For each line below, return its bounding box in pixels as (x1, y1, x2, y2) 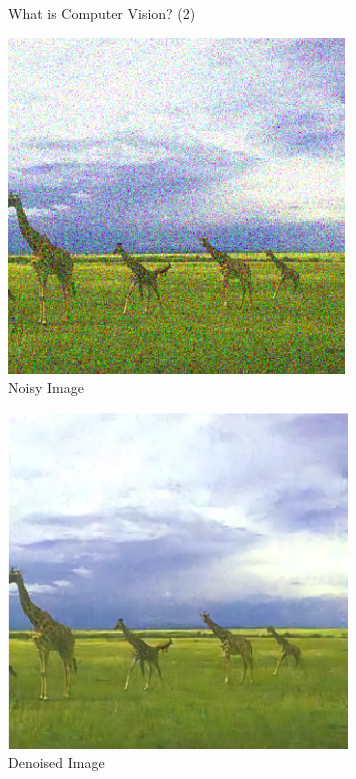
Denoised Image (8, 752, 105, 773)
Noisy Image (8, 377, 84, 398)
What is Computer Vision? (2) (8, 3, 196, 23)
